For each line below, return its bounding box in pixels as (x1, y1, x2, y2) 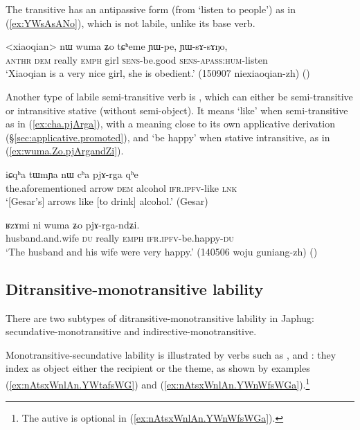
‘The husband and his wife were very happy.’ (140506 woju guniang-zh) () (6, 244, 318, 258)
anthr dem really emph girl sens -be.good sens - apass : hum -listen (6, 52, 268, 66)
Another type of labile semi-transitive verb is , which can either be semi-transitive (6, 89, 353, 103)
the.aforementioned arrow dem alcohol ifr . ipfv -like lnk (6, 180, 237, 195)
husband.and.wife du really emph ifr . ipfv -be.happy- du (6, 231, 234, 245)
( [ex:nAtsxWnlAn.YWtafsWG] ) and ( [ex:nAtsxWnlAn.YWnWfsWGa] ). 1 (6, 375, 310, 391)
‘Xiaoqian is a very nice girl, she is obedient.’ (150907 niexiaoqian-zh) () (6, 66, 310, 80)
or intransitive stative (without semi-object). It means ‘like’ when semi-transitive (6, 102, 348, 117)
